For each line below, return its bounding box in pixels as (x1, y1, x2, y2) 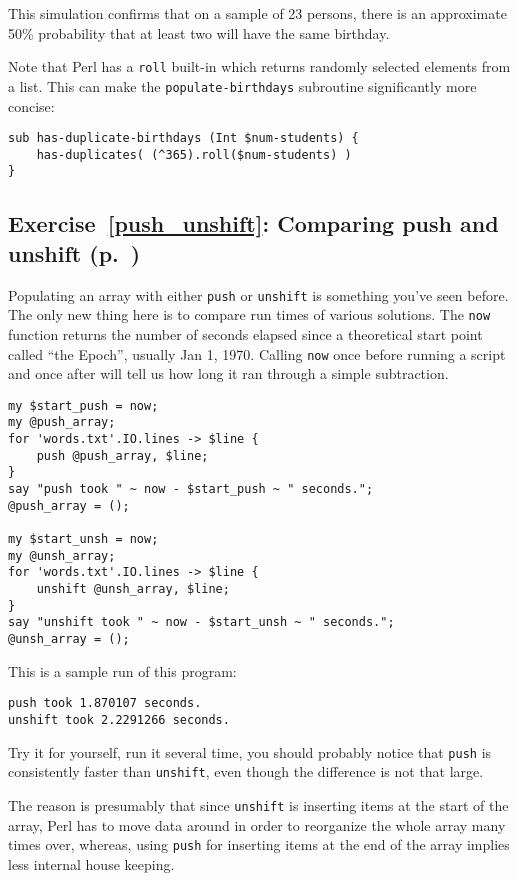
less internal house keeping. (8, 853, 175, 874)
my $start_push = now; (8, 398, 159, 413)
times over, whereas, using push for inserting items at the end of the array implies (8, 834, 510, 855)
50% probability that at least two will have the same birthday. (8, 22, 390, 43)
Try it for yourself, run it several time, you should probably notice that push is (8, 741, 492, 762)
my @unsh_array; (8, 548, 116, 563)
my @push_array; (8, 415, 116, 430)
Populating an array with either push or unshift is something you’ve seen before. (8, 284, 509, 305)
